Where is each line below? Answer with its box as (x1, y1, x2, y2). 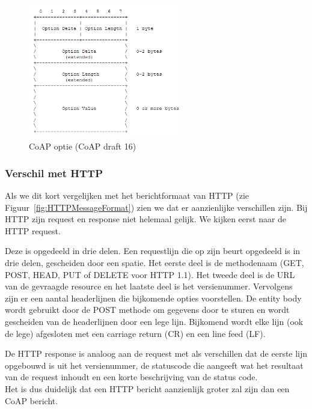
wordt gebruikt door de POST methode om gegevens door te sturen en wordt (5, 303, 290, 316)
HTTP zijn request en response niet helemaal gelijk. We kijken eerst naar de (5, 213, 287, 225)
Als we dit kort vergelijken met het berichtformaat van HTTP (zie (5, 189, 249, 202)
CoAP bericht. (5, 394, 58, 407)
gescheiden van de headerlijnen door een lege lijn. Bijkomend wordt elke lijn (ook (5, 315, 304, 328)
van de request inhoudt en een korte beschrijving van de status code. (5, 371, 258, 383)
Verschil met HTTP (5, 165, 103, 180)
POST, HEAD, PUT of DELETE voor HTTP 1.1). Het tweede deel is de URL (5, 268, 295, 280)
